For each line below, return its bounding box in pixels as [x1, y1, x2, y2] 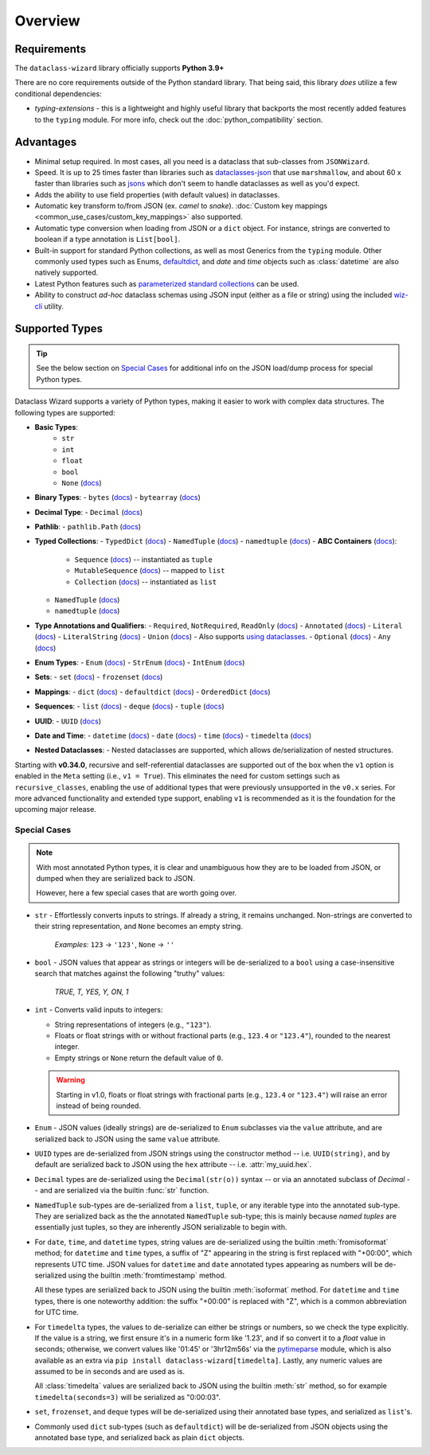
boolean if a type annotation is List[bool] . [34, 235, 181, 244]
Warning [56, 1075, 85, 1085]
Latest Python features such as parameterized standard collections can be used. [34, 279, 299, 288]
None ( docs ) [61, 478, 103, 487]
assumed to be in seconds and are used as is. [34, 1367, 185, 1376]
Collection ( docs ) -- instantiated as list [74, 577, 217, 587]
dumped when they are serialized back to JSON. [36, 874, 195, 884]
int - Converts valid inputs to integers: [34, 1005, 163, 1015]
